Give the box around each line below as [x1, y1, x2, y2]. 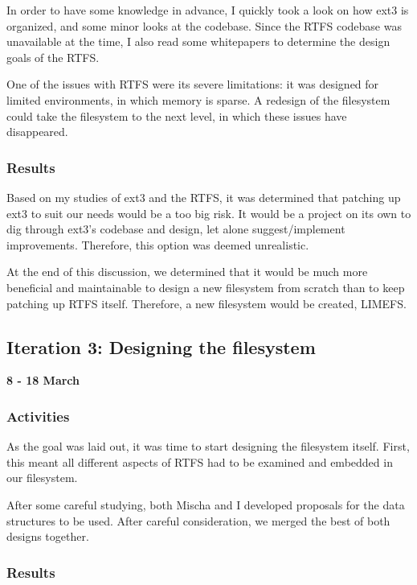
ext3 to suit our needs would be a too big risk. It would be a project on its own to [6, 204, 411, 221]
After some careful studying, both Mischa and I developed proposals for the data [6, 496, 405, 513]
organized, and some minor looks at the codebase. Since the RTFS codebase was [6, 17, 402, 34]
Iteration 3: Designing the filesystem [6, 334, 316, 359]
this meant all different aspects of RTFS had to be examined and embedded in [6, 453, 393, 470]
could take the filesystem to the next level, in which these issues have [6, 107, 347, 124]
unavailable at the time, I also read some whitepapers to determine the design [6, 33, 390, 50]
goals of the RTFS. [6, 48, 100, 65]
